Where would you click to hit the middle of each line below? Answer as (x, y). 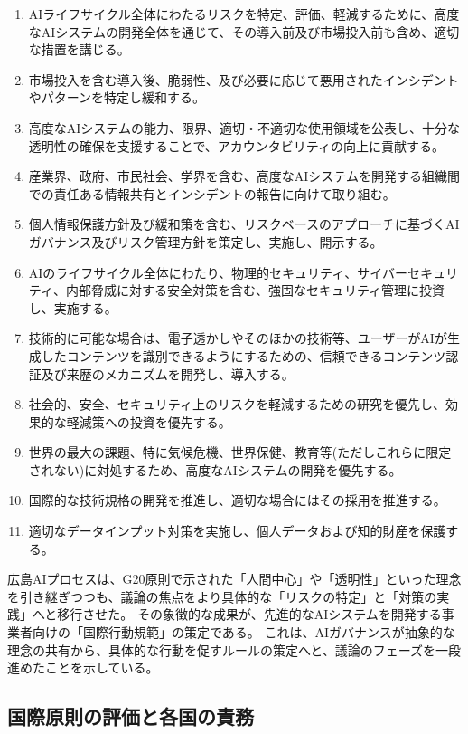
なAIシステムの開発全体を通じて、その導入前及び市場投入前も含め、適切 (244, 31)
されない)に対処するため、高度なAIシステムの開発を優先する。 (215, 469)
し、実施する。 (73, 307)
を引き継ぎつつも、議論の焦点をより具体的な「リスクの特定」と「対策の (222, 596)
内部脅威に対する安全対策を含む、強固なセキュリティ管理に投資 (255, 290)
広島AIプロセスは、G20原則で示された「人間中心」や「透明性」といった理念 (234, 579)
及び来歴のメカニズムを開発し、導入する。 (168, 373)
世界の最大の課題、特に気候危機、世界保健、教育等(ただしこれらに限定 (240, 452)
